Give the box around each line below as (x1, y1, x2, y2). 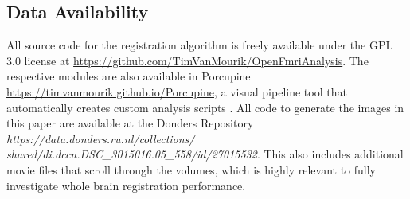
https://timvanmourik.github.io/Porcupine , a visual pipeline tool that (6, 83, 347, 99)
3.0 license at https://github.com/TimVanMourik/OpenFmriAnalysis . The (6, 52, 369, 68)
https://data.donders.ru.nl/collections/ (6, 130, 195, 146)
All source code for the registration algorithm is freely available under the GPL (6, 37, 393, 53)
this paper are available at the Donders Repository (6, 115, 254, 131)
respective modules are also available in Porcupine (6, 68, 251, 84)
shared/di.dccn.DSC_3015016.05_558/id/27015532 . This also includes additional (6, 146, 404, 162)
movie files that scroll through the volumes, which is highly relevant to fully (6, 161, 376, 178)
